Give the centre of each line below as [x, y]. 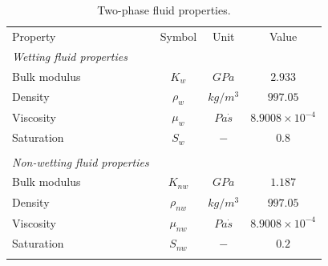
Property [34, 36]
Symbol [178, 36]
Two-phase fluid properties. [164, 10]
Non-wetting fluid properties [81, 161]
